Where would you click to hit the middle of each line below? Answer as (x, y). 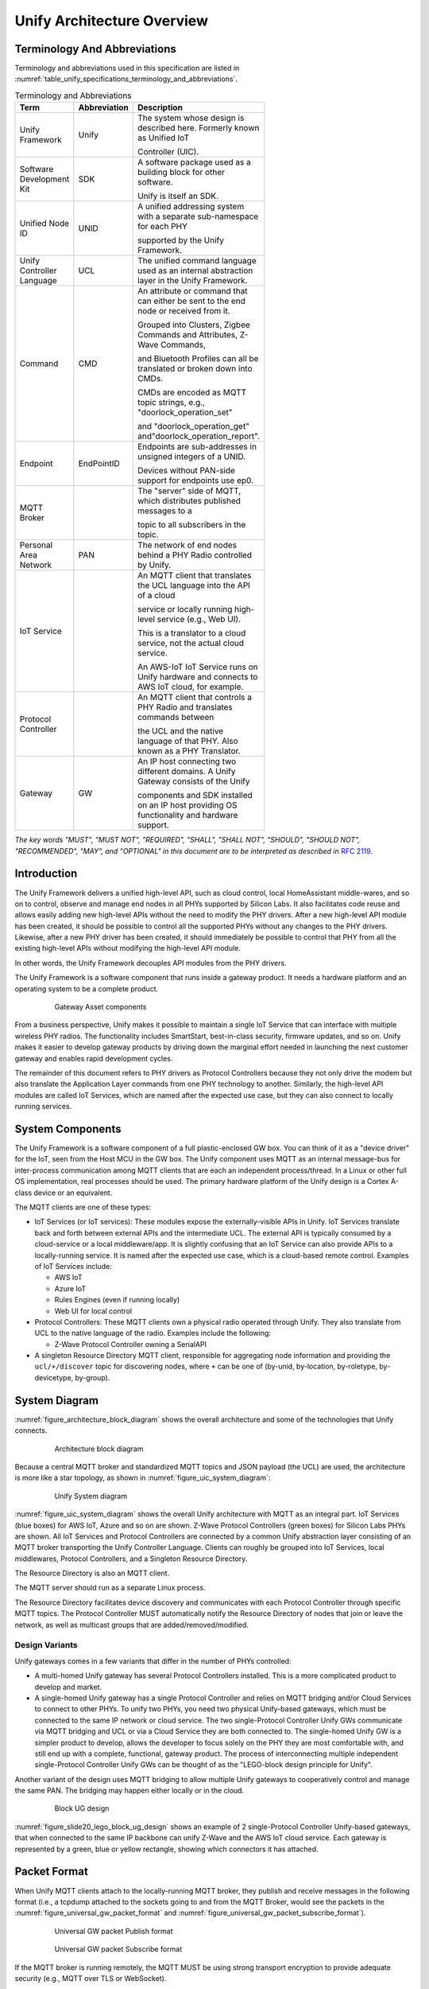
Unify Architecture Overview (111, 21)
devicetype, (54, 1377)
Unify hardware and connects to (198, 677)
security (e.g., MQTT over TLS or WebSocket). (91, 1978)
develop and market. (68, 1687)
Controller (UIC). (168, 152)
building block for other (182, 173)
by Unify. (155, 565)
